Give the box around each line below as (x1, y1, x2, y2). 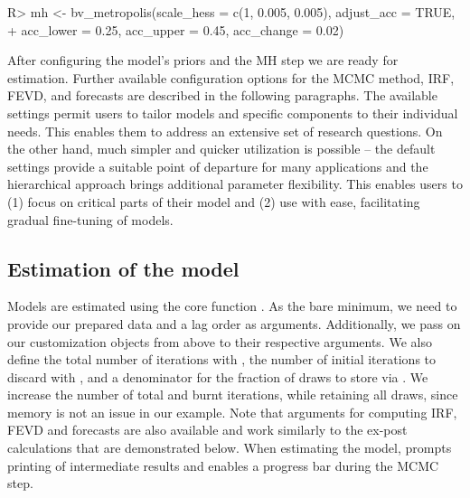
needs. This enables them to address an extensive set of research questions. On (7, 121, 443, 140)
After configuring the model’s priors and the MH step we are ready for (7, 51, 399, 70)
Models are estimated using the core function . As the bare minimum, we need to (7, 296, 457, 315)
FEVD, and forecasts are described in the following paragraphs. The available (7, 86, 437, 105)
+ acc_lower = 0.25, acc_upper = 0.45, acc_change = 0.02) (7, 20, 344, 39)
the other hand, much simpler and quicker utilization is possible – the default (7, 139, 436, 158)
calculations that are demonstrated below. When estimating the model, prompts (7, 438, 452, 457)
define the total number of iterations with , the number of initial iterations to (7, 350, 437, 369)
